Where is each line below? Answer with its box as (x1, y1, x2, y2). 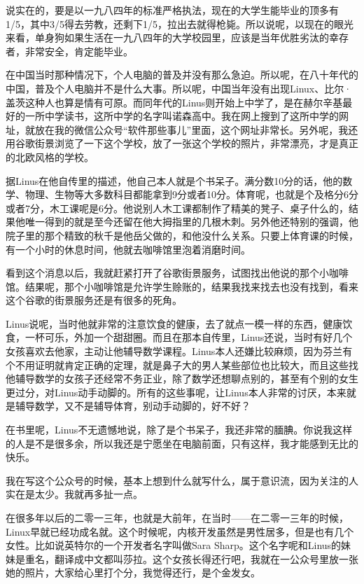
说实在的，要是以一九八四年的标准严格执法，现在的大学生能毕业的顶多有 (6, 3, 339, 17)
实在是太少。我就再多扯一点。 (6, 487, 143, 501)
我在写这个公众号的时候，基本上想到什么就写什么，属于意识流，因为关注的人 (6, 473, 358, 487)
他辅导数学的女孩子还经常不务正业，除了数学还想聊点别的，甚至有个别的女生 (6, 371, 358, 386)
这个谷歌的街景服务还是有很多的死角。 (6, 293, 182, 307)
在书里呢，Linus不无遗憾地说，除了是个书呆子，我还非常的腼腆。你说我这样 (6, 422, 353, 437)
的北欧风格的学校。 (6, 149, 94, 164)
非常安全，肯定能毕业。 (24, 43, 133, 58)
